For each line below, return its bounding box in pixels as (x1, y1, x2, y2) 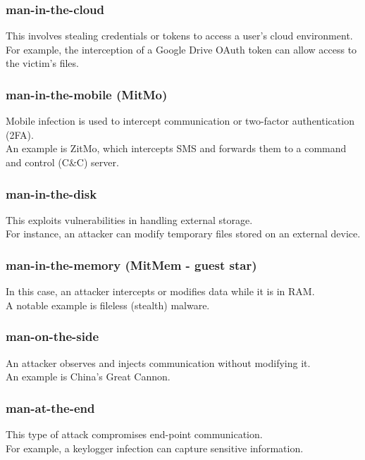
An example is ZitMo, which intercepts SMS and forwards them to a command (6, 141, 347, 156)
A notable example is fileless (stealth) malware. (6, 297, 210, 312)
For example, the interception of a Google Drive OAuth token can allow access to (6, 42, 357, 56)
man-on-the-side (6, 328, 99, 345)
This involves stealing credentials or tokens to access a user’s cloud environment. (6, 28, 353, 43)
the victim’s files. (6, 56, 79, 70)
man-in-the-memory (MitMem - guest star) (6, 256, 257, 273)
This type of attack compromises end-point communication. (6, 427, 263, 442)
